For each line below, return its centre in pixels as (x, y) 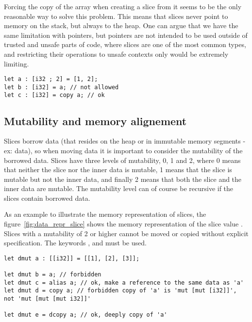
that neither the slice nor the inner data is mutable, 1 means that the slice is (118, 169)
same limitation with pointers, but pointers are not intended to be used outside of (126, 35)
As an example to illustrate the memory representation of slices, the (105, 214)
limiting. (17, 63)
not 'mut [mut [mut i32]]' (47, 299)
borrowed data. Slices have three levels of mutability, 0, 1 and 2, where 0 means (122, 160)
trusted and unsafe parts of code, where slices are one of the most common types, (125, 44)
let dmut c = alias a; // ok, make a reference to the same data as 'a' (124, 282)
